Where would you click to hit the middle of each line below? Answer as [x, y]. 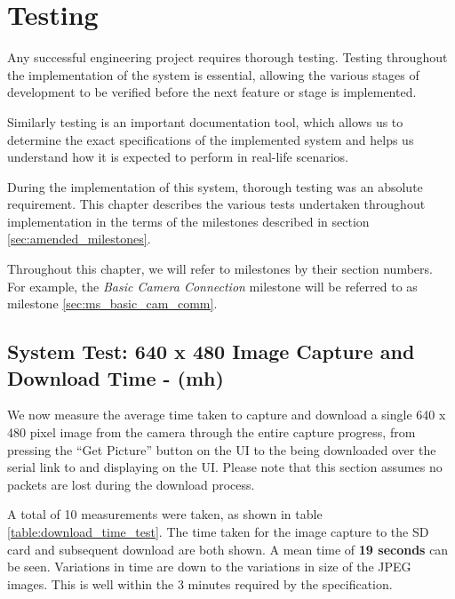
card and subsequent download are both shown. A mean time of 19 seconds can [228, 549]
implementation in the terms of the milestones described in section [188, 221]
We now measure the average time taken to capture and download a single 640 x [227, 415]
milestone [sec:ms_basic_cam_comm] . [112, 303]
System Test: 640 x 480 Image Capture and [211, 351]
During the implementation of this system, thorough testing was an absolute [215, 186]
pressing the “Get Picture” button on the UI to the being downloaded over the [222, 449]
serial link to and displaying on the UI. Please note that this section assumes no [225, 467]
